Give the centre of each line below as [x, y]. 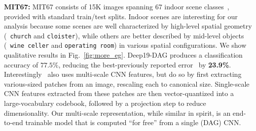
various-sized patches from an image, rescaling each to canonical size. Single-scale [127, 83]
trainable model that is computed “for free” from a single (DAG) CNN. [133, 122]
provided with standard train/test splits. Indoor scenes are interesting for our [121, 16]
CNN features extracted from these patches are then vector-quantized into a [119, 93]
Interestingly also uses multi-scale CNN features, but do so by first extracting [123, 74]
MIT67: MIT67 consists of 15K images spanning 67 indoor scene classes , [117, 6]
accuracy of [21, 64]
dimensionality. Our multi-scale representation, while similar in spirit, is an [117, 113]
